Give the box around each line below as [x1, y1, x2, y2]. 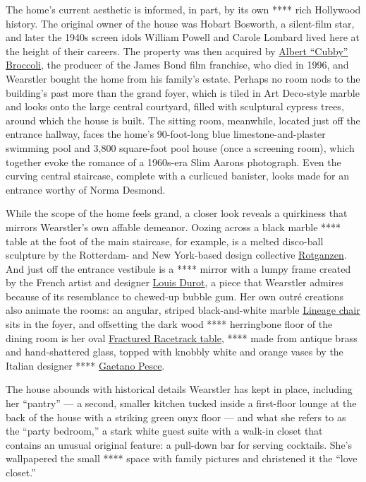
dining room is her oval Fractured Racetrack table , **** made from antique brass [6, 330, 358, 345]
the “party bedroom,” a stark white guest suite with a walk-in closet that [6, 423, 323, 438]
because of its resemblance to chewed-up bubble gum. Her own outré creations [6, 288, 344, 303]
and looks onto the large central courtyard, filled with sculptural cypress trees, [6, 99, 344, 114]
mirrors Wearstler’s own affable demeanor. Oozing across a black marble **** [6, 219, 341, 234]
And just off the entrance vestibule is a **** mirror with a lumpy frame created [6, 261, 351, 276]
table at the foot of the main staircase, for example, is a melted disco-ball [6, 233, 324, 248]
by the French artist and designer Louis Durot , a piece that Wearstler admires [6, 275, 343, 290]
